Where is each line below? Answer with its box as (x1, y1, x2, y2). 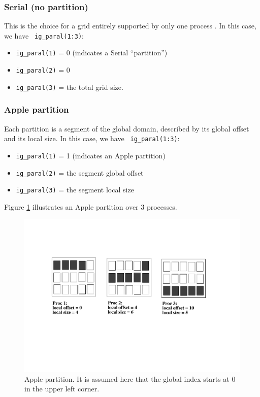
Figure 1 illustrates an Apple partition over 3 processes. (4, 201, 177, 212)
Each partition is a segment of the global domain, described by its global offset (4, 123, 249, 134)
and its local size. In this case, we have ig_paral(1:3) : (4, 133, 180, 144)
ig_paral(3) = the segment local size (16, 184, 134, 195)
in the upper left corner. (24, 383, 100, 394)
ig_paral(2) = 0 (16, 64, 70, 75)
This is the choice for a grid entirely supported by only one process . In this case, (4, 20, 256, 31)
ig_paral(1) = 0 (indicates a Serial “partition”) (16, 47, 168, 58)
